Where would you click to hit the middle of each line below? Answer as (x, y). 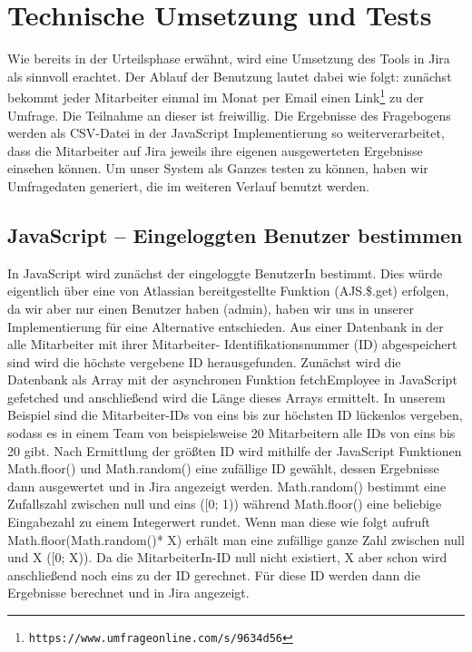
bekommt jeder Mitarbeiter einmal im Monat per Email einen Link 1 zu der (216, 96)
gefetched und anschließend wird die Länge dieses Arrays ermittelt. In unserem (226, 397)
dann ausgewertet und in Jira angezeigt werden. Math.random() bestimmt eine (227, 486)
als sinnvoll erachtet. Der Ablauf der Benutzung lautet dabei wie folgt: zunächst (230, 76)
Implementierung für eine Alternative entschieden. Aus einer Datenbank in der (226, 326)
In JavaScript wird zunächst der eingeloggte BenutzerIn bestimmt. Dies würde (225, 272)
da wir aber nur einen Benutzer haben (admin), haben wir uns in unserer (211, 308)
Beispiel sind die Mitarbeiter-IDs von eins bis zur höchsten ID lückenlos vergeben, (235, 415)
